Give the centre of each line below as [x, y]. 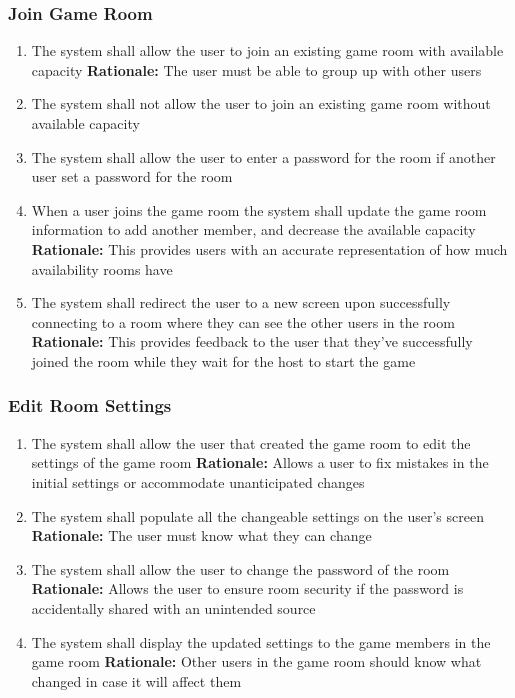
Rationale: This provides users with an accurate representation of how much [269, 248]
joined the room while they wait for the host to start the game [223, 360]
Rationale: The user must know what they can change [201, 535]
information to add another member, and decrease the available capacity [253, 229]
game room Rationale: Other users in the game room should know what [256, 661]
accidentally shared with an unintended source [173, 607]
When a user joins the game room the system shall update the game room [259, 209]
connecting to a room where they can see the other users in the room [243, 321]
